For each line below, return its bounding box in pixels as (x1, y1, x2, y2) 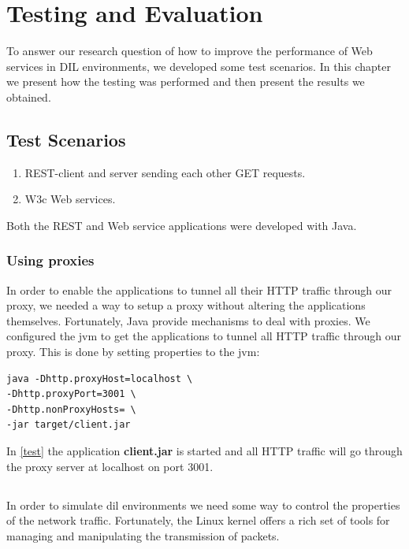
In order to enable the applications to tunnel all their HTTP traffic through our (6, 281, 392, 298)
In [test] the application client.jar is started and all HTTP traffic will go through (6, 443, 403, 459)
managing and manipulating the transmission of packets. (6, 527, 280, 543)
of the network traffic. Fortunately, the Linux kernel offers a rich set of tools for (6, 512, 390, 529)
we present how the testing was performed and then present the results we (6, 73, 365, 90)
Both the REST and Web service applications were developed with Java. (6, 217, 357, 233)
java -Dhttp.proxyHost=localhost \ (6, 373, 193, 384)
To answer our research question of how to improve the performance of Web (6, 43, 373, 59)
